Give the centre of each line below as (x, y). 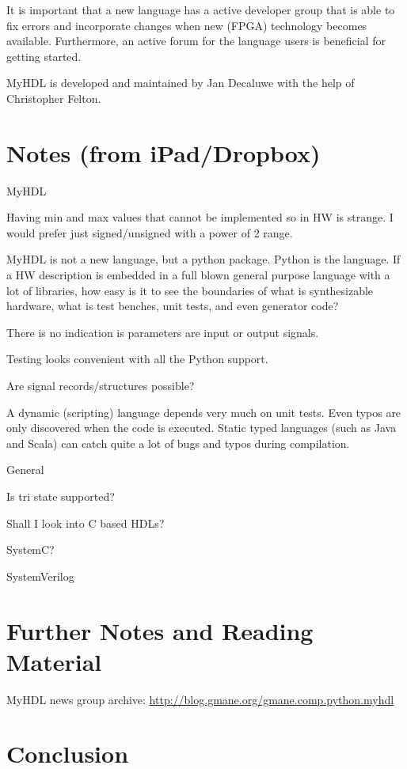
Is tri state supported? (61, 496)
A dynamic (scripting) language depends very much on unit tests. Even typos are (204, 412)
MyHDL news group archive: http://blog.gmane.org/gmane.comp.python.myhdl (200, 699)
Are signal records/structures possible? (101, 386)
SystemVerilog (40, 576)
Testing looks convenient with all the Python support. (137, 359)
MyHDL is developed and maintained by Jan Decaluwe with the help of (181, 83)
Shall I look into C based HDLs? (86, 523)
